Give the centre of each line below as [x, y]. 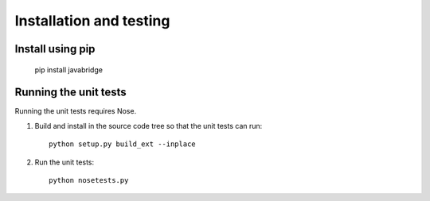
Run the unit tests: [64, 162]
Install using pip [55, 49]
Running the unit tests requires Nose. [76, 111]
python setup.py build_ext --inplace [123, 144]
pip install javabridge [69, 70]
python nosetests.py [89, 180]
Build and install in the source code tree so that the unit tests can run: [149, 126]
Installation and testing [92, 21]
